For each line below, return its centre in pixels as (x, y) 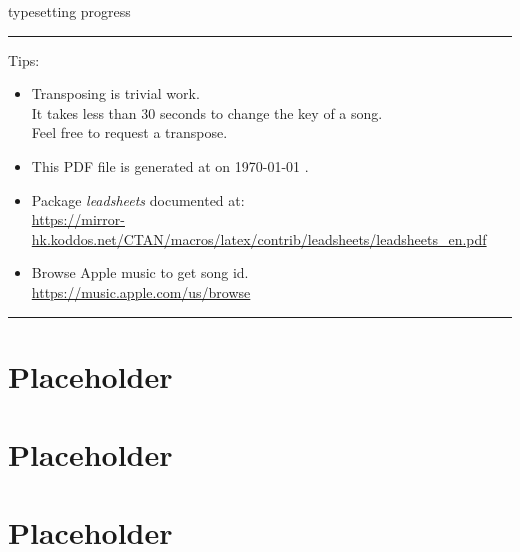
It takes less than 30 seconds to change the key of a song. (207, 112)
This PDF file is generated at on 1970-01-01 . (170, 165)
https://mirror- (78, 219)
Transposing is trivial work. (115, 93)
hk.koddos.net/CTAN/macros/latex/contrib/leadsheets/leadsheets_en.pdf (259, 238)
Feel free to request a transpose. (129, 132)
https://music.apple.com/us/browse (141, 291)
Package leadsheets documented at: (138, 199)
